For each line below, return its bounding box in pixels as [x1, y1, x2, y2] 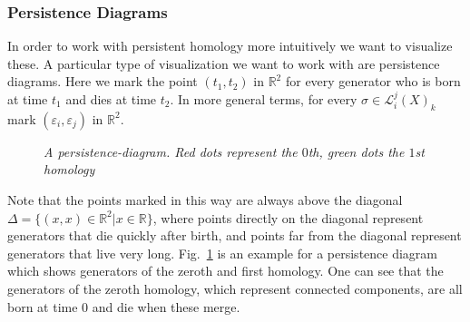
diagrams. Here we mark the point [7, 72, 198, 91]
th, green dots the [308, 141, 405, 161]
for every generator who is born [285, 72, 461, 91]
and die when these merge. [92, 297, 240, 316]
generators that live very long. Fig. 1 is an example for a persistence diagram [7, 243, 438, 262]
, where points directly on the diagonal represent [152, 208, 424, 227]
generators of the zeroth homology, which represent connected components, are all [7, 278, 463, 298]
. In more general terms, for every [170, 90, 357, 108]
